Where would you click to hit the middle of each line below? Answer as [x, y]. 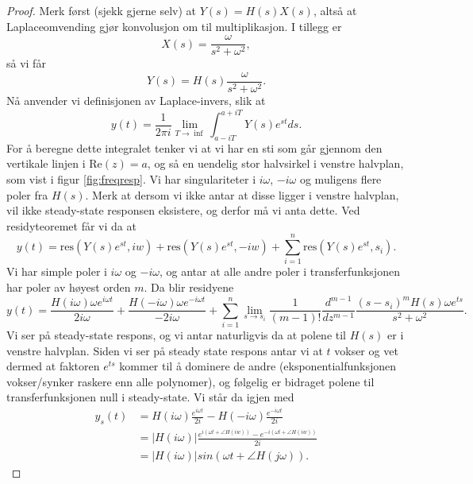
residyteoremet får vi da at [71, 225]
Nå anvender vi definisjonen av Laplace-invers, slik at [136, 100]
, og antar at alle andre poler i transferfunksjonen [279, 271]
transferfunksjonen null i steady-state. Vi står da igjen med [150, 397]
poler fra [27, 194]
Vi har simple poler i [57, 271]
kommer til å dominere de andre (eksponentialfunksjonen [258, 366]
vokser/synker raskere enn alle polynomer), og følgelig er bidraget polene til [190, 381]
